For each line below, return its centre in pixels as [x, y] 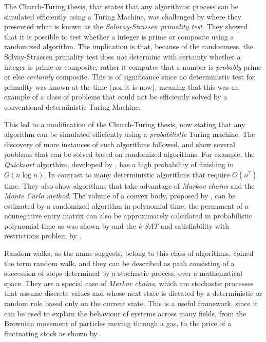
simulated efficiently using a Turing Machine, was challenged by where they [123, 16]
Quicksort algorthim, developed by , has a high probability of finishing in [119, 164]
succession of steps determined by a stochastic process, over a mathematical [123, 273]
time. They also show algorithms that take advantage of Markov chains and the [129, 185]
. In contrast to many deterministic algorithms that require [137, 174]
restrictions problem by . [43, 236]
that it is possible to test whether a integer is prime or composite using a [119, 36]
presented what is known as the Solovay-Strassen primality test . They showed [126, 26]
